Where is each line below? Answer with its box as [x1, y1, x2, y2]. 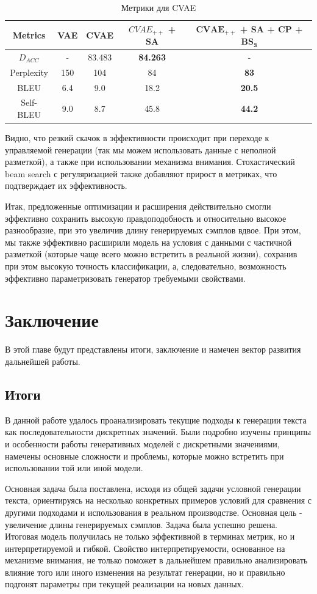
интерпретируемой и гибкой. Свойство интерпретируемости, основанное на [5, 541, 285, 554]
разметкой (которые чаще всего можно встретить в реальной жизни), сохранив [5, 248, 297, 260]
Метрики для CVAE [121, 1, 196, 13]
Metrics [12, 28, 46, 41]
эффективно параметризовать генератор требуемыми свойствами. [5, 271, 246, 284]
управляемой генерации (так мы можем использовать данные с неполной [5, 143, 276, 156]
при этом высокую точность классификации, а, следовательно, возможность [5, 260, 287, 273]
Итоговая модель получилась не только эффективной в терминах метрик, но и [5, 530, 295, 543]
